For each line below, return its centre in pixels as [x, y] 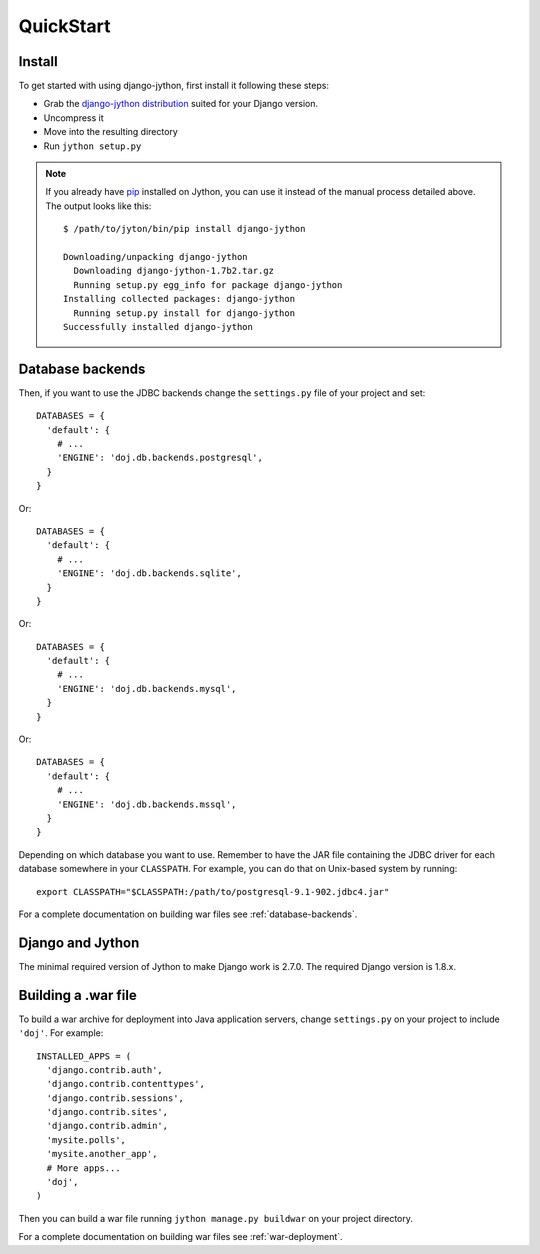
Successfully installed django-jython [158, 326]
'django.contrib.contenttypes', [125, 1084]
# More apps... [83, 1168]
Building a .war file [77, 995]
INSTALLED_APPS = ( [84, 1056]
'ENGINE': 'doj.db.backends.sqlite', [149, 573]
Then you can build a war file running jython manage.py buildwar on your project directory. [216, 1218]
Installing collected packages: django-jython [179, 299]
